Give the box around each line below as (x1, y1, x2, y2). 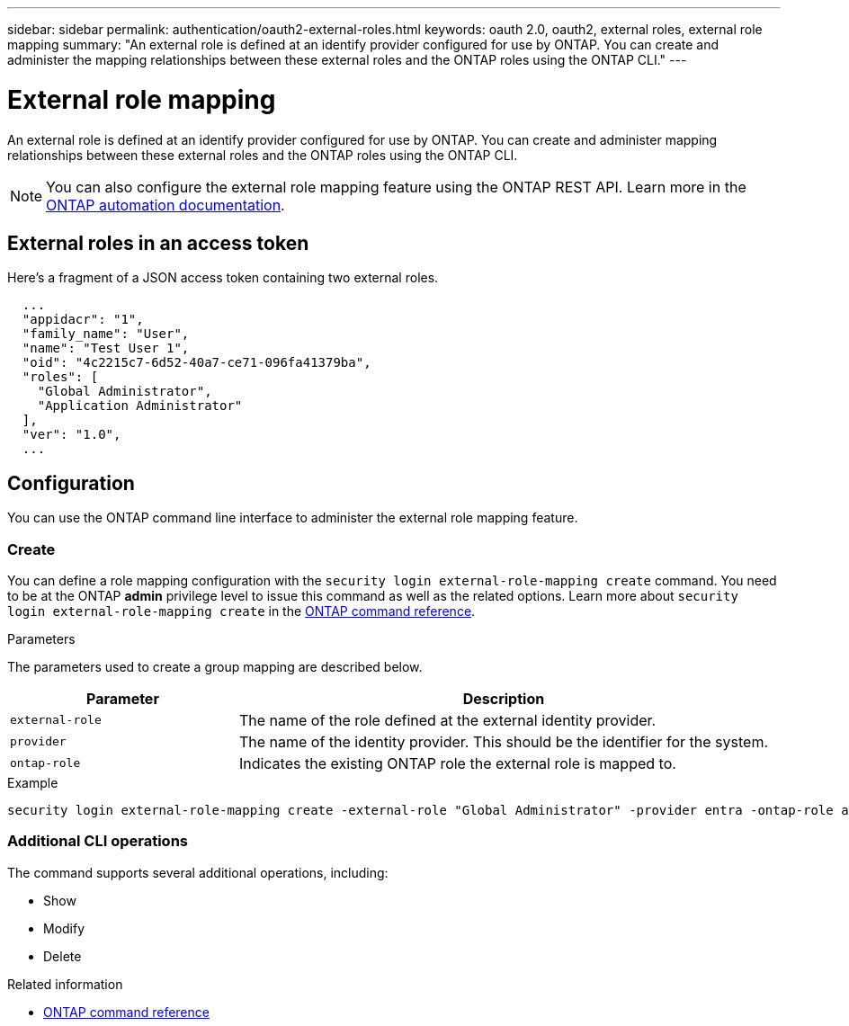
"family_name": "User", (22, 326, 190, 342)
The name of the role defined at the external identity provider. (238, 710, 657, 729)
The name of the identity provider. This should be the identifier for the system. (238, 732, 768, 751)
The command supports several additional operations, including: (7, 864, 389, 880)
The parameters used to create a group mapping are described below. (7, 658, 423, 674)
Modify (43, 920, 85, 936)
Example (7, 774, 58, 790)
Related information (7, 976, 123, 992)
